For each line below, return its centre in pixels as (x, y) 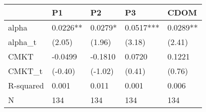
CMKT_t (25, 71)
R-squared (26, 85)
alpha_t (22, 42)
